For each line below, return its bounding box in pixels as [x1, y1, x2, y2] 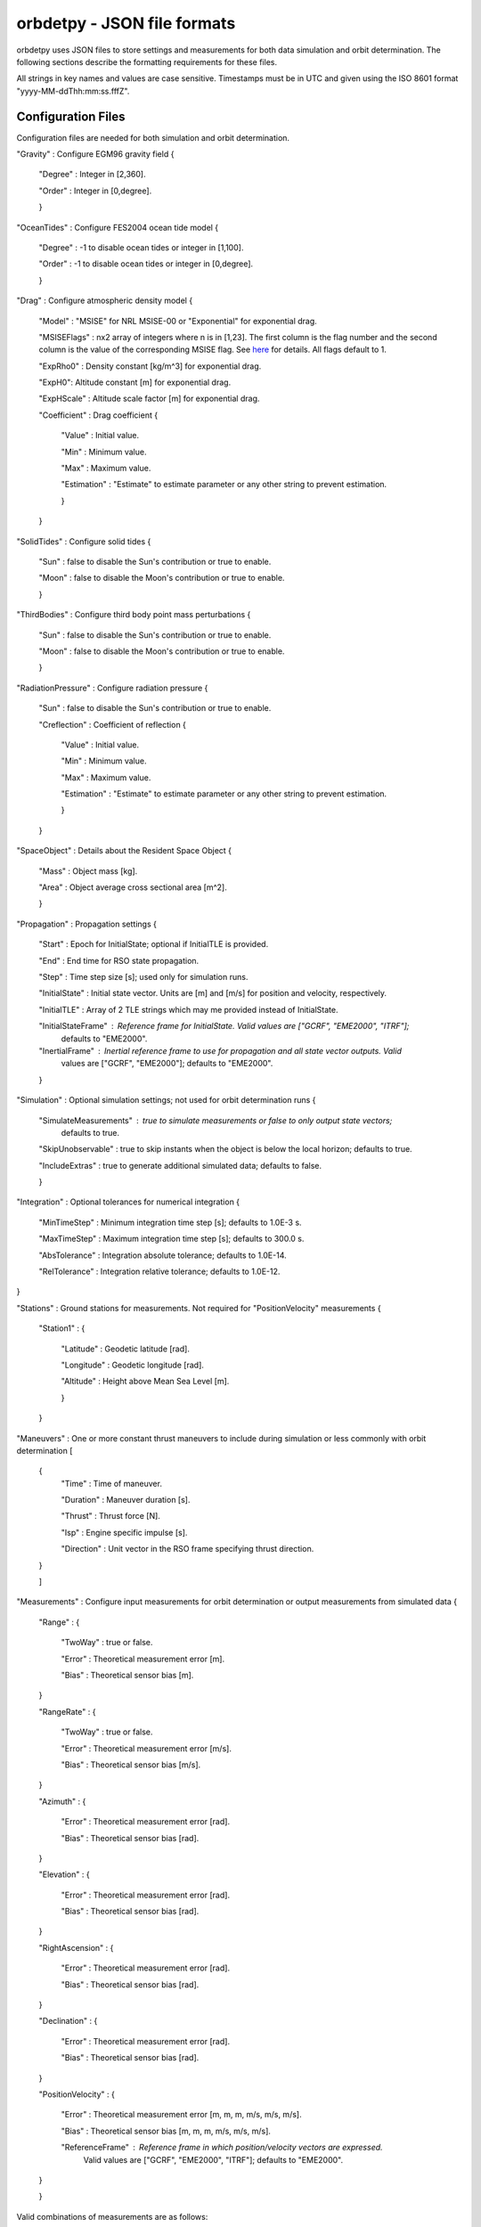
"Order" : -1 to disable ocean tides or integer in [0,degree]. [38, 258, 254, 269]
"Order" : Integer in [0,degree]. [38, 185, 152, 196]
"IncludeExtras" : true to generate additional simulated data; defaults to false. [38, 1160, 322, 1171]
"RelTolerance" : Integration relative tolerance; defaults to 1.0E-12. [38, 1266, 281, 1277]
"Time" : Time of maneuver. [61, 1478, 162, 1489]
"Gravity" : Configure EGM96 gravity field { [16, 149, 175, 159]
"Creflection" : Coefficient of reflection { [38, 719, 187, 730]
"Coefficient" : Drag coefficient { [38, 410, 159, 420]
